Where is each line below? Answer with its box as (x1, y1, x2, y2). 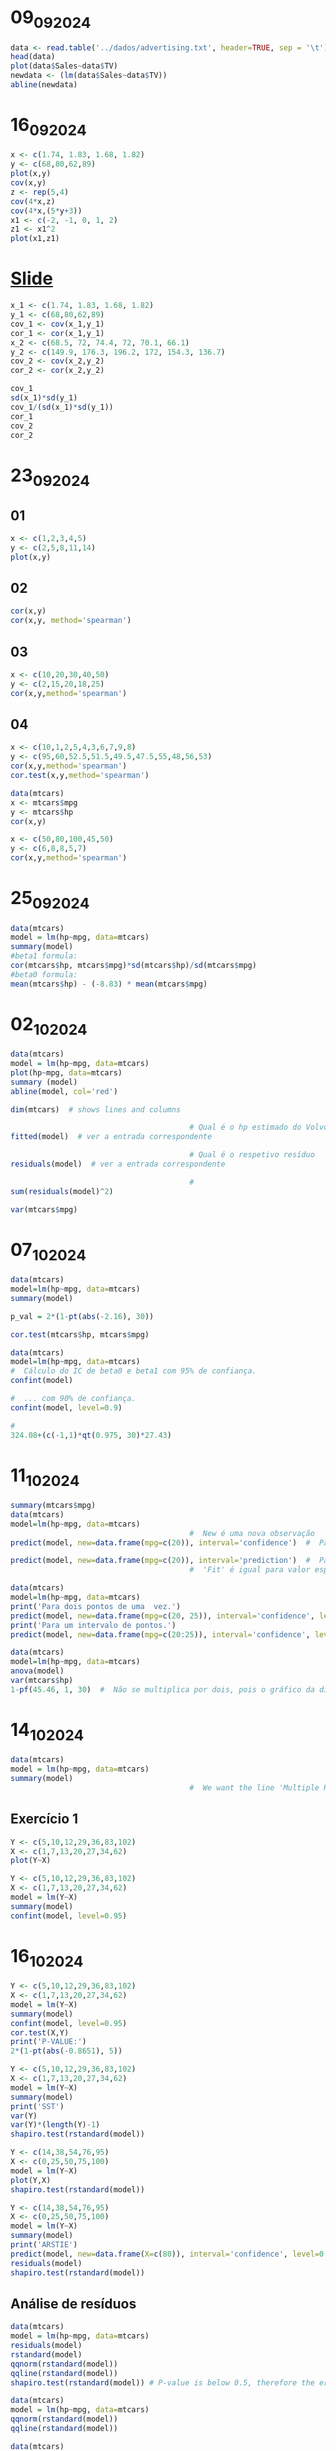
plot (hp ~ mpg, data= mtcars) (10, 1067, 123, 1078)
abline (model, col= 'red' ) (10, 1086, 118, 1096)
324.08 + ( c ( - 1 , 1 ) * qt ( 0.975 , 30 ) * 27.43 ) (10, 1430, 172, 1440)
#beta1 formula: (10, 951, 78, 961)
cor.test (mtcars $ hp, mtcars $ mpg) (10, 1329, 150, 1340)
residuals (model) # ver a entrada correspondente (10, 1159, 226, 1170)
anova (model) (10, 1666, 65, 1676)
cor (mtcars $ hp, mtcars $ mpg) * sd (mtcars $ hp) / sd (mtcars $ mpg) (10, 961, 257, 971)
